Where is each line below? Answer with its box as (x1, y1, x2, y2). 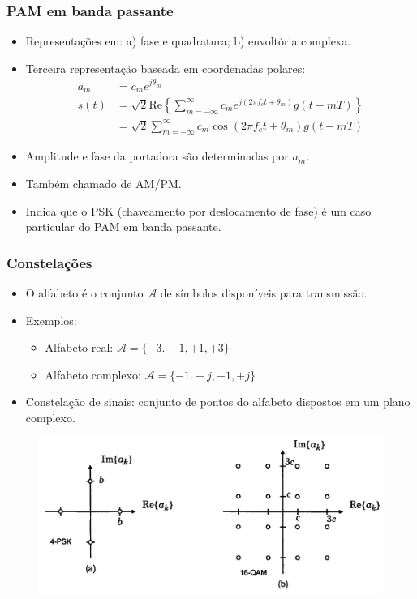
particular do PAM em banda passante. (25, 218, 221, 235)
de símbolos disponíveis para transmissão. (160, 284, 368, 301)
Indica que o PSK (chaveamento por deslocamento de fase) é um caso (25, 202, 372, 219)
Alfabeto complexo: (45, 366, 141, 383)
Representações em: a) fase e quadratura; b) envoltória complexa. (25, 32, 351, 49)
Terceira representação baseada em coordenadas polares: (25, 59, 306, 76)
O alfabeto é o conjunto (25, 284, 144, 301)
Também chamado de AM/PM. (25, 174, 182, 191)
